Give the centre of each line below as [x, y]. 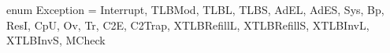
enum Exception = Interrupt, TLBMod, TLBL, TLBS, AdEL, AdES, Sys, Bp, [195, 9]
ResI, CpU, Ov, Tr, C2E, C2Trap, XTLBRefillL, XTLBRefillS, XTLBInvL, [188, 25]
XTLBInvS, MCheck [56, 40]
